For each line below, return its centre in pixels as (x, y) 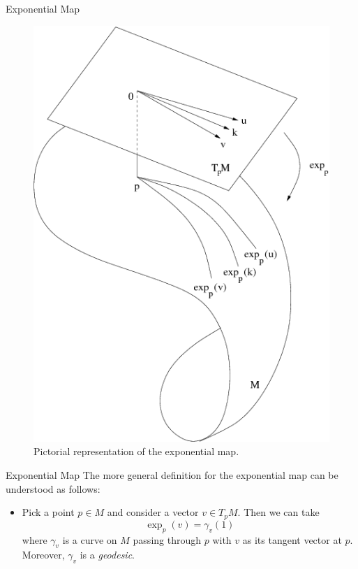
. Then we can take (278, 512)
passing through (167, 539)
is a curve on (90, 539)
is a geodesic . (107, 555)
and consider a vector (153, 512)
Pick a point (48, 512)
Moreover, (43, 555)
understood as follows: (53, 488)
